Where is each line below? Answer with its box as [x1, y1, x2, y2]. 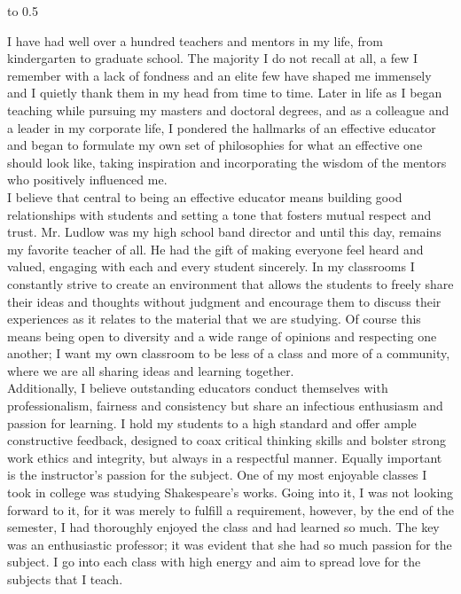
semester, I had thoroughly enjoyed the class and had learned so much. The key [7, 518, 440, 536]
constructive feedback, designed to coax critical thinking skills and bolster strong [7, 431, 446, 449]
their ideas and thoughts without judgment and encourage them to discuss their [7, 292, 441, 310]
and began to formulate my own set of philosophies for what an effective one [7, 136, 423, 154]
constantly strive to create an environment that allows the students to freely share [7, 274, 454, 293]
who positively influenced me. [7, 170, 168, 189]
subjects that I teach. [7, 570, 123, 588]
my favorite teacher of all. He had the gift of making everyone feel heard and [7, 239, 424, 258]
